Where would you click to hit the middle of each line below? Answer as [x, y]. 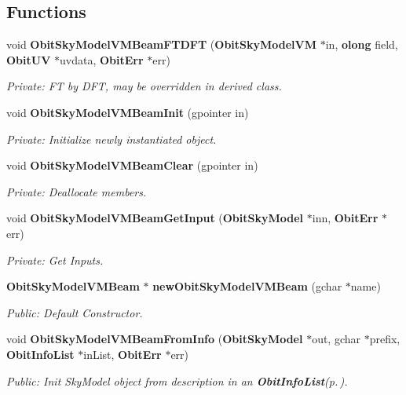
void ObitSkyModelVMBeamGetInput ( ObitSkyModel [155, 218]
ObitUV [29, 59]
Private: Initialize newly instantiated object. [112, 139]
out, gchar [337, 339]
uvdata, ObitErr [102, 59]
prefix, [385, 339]
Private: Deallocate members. [77, 191]
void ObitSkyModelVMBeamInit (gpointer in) [128, 112]
